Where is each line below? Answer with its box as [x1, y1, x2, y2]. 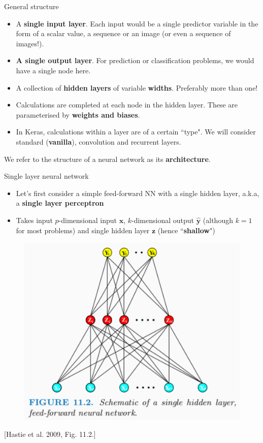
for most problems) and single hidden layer [16, 225, 150, 235]
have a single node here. [16, 65, 91, 75]
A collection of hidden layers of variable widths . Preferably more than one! [16, 82, 258, 93]
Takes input [16, 214, 53, 225]
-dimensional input [58, 214, 117, 225]
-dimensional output [131, 214, 194, 225]
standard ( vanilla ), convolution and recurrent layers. [16, 136, 181, 147]
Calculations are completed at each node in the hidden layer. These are [16, 99, 238, 110]
